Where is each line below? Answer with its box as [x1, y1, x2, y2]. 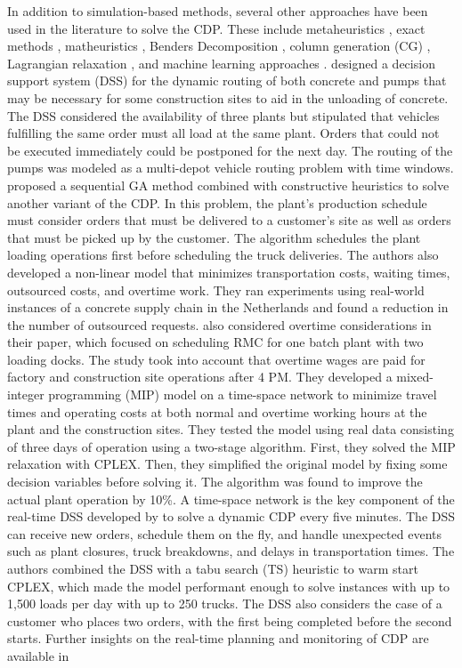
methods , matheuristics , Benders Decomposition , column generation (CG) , [7, 36, 431, 55]
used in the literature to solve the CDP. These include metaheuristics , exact [7, 19, 426, 37]
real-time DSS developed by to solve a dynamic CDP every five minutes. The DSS [7, 507, 456, 526]
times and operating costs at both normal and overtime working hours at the [7, 402, 427, 421]
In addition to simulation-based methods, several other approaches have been [7, 2, 428, 20]
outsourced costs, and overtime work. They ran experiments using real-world [7, 280, 425, 299]
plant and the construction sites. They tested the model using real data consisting [7, 420, 454, 439]
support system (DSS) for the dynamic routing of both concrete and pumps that [7, 71, 447, 90]
